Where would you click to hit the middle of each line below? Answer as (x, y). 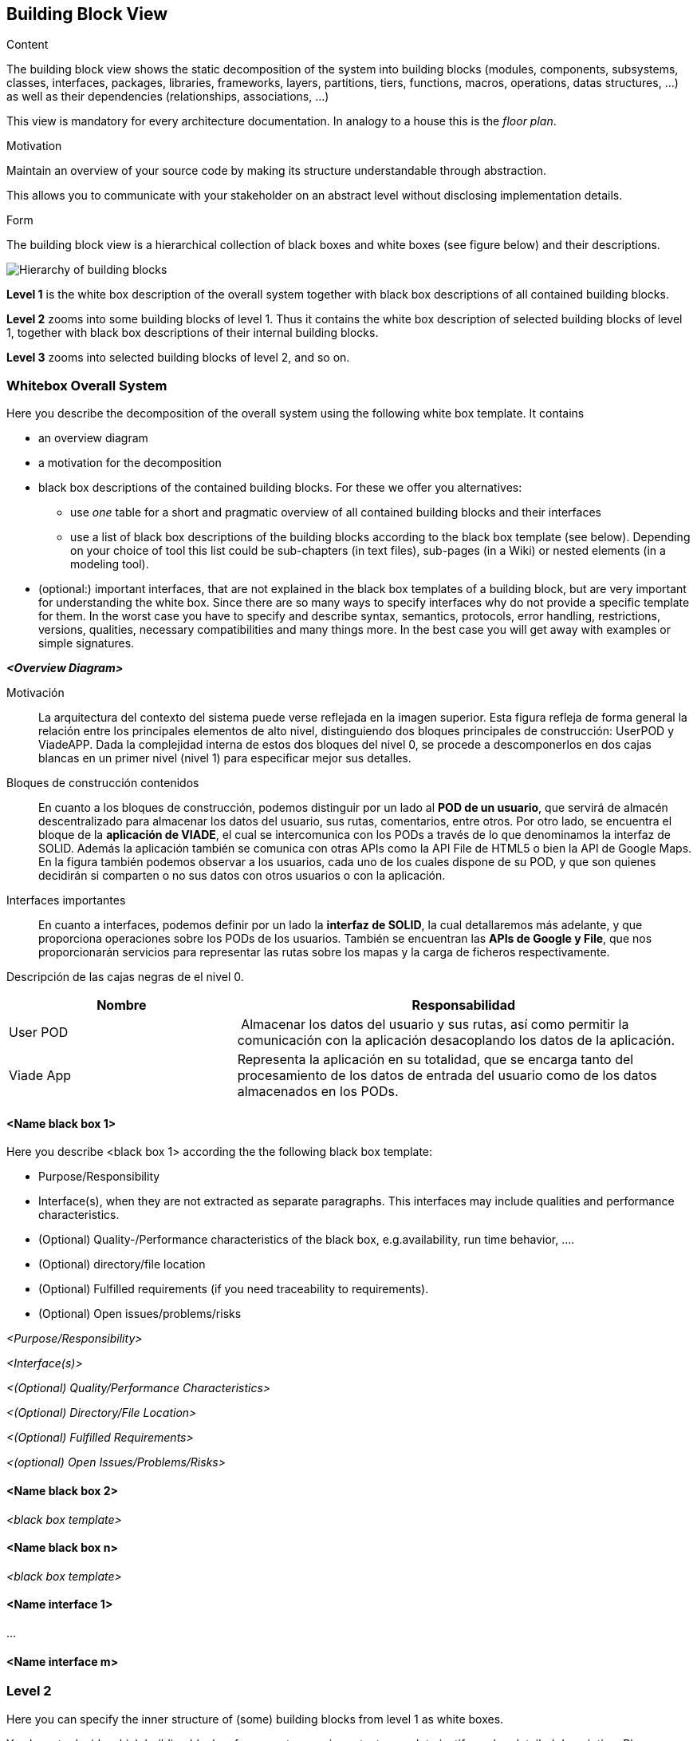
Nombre (122, 1005)
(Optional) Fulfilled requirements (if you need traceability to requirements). (234, 1289)
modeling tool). (110, 564)
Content (28, 45)
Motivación (35, 693)
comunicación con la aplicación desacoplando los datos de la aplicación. (456, 1041)
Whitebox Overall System (87, 385)
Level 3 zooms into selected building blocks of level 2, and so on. (178, 358)
